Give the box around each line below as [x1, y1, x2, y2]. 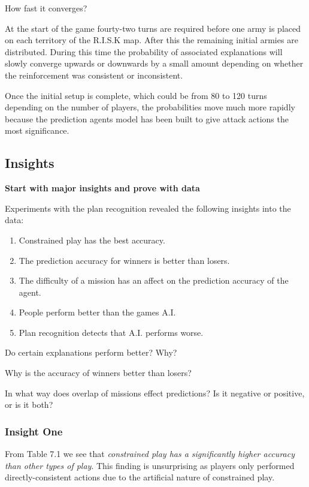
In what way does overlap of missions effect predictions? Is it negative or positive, [5, 386, 305, 399]
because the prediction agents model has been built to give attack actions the [5, 112, 289, 125]
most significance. [5, 124, 69, 137]
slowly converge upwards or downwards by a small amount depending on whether [5, 57, 304, 70]
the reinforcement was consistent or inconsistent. [5, 68, 183, 81]
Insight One [5, 423, 63, 438]
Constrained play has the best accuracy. [19, 233, 165, 246]
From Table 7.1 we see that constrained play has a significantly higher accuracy [5, 447, 295, 460]
